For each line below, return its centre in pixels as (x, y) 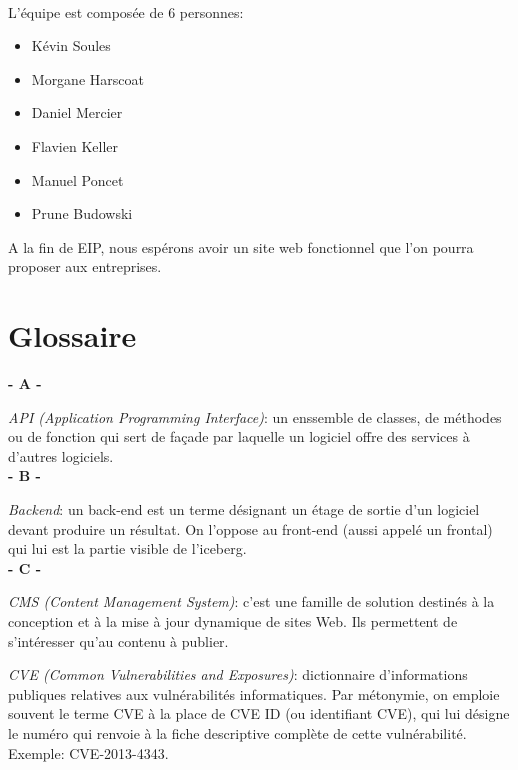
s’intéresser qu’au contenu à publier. (118, 640)
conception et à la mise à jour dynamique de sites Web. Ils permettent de (233, 621)
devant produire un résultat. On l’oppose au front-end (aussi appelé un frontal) (250, 528)
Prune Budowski (82, 213)
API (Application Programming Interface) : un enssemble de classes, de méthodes (255, 416)
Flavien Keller (74, 145)
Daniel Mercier (77, 112)
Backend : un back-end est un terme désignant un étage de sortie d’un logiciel (244, 509)
